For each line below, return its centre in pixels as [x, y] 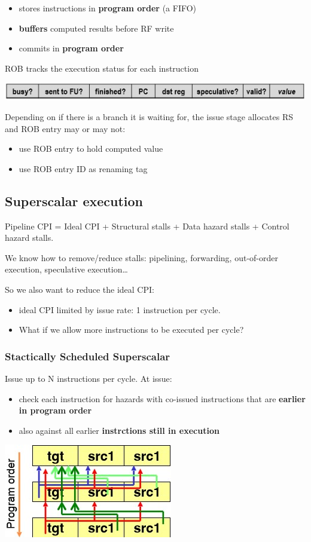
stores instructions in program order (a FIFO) [108, 8]
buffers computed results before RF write [96, 28]
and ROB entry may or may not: [65, 128]
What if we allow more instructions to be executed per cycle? [131, 330]
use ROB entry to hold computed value [91, 148]
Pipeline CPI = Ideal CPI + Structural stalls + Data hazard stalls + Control [147, 226]
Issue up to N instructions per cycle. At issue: [89, 378]
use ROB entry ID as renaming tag [83, 168]
